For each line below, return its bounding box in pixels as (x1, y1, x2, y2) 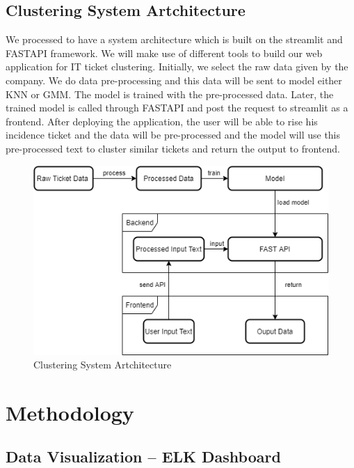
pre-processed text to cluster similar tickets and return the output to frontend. (6, 141, 340, 155)
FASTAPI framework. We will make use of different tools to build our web (6, 45, 323, 60)
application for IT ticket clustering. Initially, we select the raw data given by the (6, 59, 348, 74)
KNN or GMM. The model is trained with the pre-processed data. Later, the (6, 86, 334, 101)
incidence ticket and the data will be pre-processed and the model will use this (6, 127, 341, 142)
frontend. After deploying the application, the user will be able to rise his (6, 114, 318, 128)
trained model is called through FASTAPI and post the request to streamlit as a (6, 100, 348, 115)
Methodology (6, 398, 134, 426)
